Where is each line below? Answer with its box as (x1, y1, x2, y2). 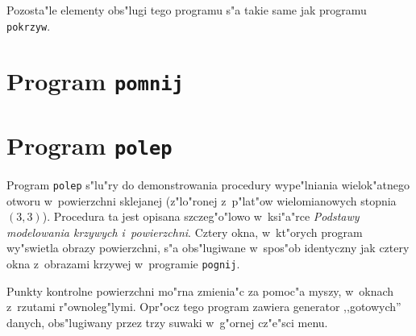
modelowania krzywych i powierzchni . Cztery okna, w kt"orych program (6, 223, 363, 240)
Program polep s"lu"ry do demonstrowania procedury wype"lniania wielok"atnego (6, 176, 410, 193)
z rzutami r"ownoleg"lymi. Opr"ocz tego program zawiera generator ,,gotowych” (6, 298, 401, 315)
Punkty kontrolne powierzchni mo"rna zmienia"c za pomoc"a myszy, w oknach (6, 282, 394, 299)
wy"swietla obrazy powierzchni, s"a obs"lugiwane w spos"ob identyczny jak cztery (6, 239, 410, 256)
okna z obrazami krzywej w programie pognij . (6, 255, 240, 272)
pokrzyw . (6, 17, 51, 34)
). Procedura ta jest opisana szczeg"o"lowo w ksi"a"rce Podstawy (42, 208, 360, 225)
